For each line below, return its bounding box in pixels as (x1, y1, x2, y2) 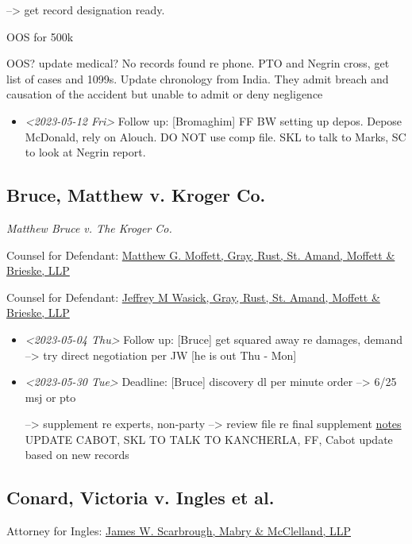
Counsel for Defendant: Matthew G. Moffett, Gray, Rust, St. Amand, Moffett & (6, 246, 395, 263)
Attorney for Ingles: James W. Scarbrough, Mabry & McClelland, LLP (6, 523, 352, 539)
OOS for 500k (6, 28, 74, 44)
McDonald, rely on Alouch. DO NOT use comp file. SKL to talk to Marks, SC (25, 128, 406, 145)
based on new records (25, 446, 129, 463)
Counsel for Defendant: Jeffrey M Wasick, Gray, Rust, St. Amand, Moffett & (6, 288, 380, 305)
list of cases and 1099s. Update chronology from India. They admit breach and (6, 70, 389, 87)
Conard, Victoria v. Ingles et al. (6, 485, 275, 510)
